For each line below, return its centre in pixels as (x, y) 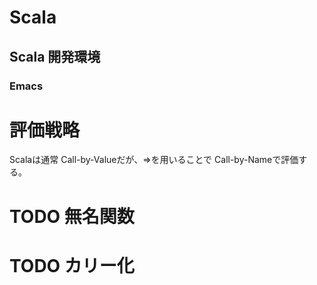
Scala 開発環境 (55, 56)
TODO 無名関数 (72, 216)
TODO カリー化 (72, 265)
